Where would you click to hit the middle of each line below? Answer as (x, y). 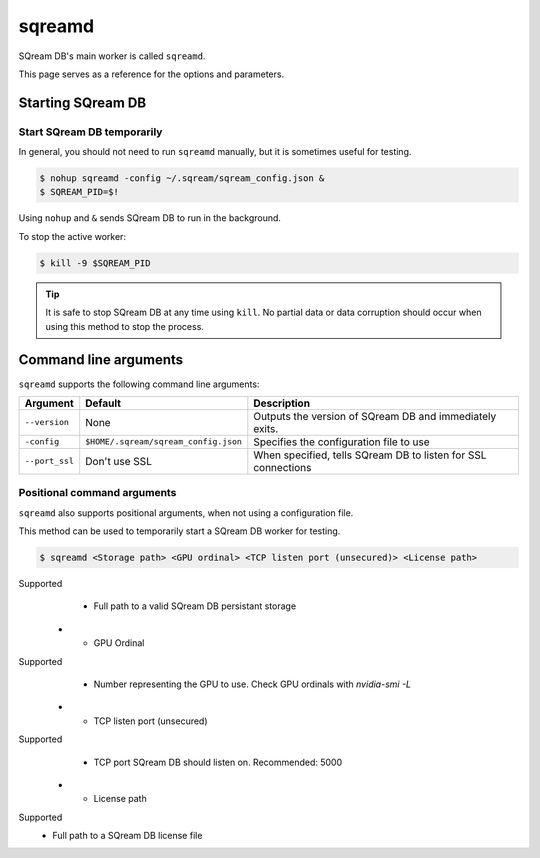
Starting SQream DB (82, 102)
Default (103, 403)
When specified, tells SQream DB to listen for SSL (370, 455)
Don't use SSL (118, 461)
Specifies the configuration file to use (341, 442)
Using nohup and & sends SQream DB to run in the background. (150, 218)
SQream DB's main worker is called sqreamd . (112, 56)
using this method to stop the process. (125, 326)
